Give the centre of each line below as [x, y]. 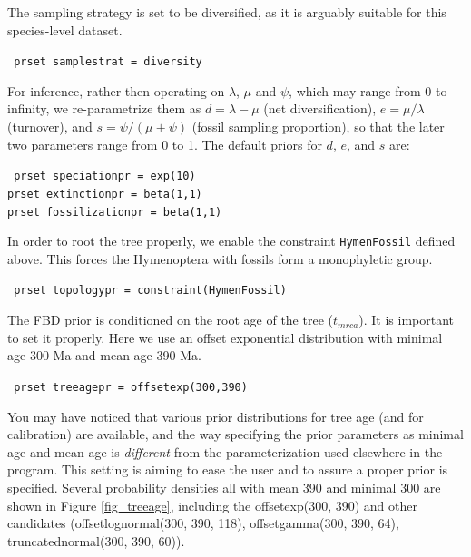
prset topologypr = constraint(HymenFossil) [150, 291]
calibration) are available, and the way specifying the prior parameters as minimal [235, 434]
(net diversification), [320, 108]
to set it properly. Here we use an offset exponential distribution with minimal [225, 337]
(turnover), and [50, 127]
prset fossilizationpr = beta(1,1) [115, 212]
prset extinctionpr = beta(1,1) [105, 194]
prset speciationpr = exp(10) [105, 176]
